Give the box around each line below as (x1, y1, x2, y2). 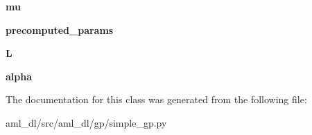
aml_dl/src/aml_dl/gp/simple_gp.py (6, 115, 167, 129)
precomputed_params (6, 22, 114, 37)
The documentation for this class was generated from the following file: (6, 92, 307, 107)
